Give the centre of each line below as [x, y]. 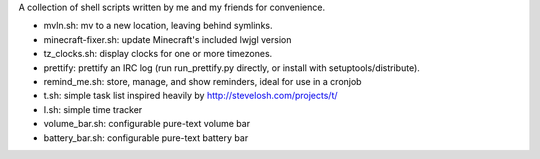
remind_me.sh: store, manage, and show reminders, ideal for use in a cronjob [202, 81]
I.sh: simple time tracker [93, 109]
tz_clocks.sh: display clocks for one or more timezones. [158, 54]
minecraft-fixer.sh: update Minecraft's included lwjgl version [167, 39]
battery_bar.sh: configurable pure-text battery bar [146, 137]
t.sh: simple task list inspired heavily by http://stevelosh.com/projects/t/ [191, 96]
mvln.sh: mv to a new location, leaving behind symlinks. [158, 26]
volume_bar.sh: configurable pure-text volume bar [146, 124]
